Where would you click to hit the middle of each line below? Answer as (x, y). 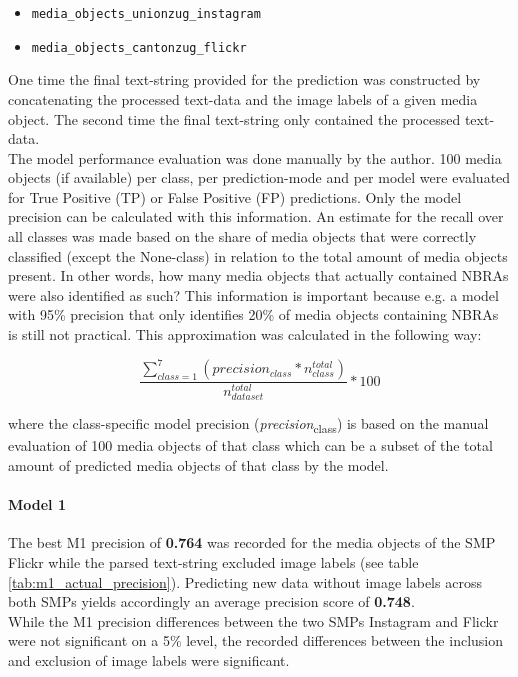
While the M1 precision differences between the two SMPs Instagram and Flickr (253, 620)
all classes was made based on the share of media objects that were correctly (242, 236)
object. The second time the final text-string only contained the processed (234, 118)
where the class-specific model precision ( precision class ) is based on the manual (248, 425)
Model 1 (37, 504)
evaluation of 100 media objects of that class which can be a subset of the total (250, 445)
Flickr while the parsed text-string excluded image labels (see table (213, 561)
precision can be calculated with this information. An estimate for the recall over (256, 216)
